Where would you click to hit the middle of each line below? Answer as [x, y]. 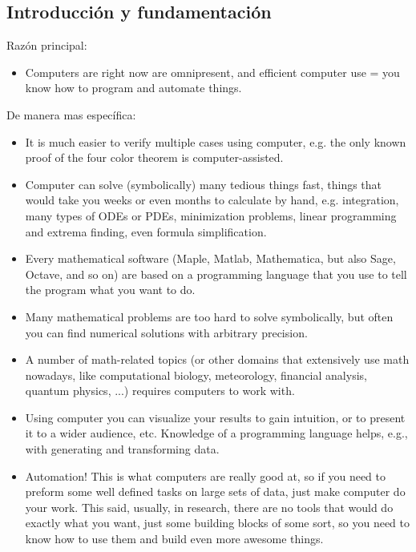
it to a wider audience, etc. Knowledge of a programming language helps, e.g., [216, 433]
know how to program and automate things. [133, 88]
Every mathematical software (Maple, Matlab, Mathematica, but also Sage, [210, 258]
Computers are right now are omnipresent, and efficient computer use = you [212, 72]
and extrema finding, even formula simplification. [146, 231]
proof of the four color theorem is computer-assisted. [154, 157]
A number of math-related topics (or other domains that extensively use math [217, 359]
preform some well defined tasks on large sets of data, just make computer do [215, 492]
